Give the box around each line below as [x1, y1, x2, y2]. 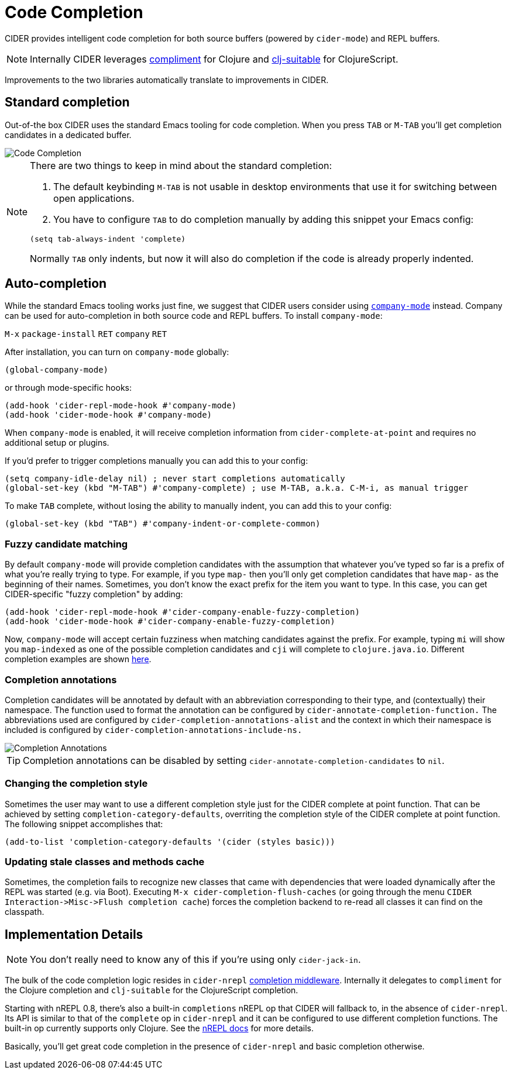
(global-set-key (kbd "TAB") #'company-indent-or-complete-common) [5, 519, 321, 529]
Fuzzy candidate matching [5, 538, 128, 550]
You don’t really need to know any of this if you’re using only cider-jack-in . [30, 953, 361, 966]
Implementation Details [5, 927, 143, 942]
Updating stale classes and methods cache [5, 856, 205, 868]
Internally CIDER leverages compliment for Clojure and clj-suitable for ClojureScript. [30, 53, 398, 65]
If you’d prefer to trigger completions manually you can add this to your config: [5, 456, 308, 466]
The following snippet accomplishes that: [5, 818, 163, 829]
